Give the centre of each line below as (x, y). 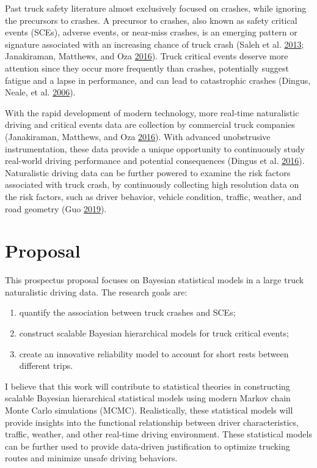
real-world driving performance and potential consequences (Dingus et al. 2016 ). (155, 161)
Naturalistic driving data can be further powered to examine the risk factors (148, 172)
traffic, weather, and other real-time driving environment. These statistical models (158, 434)
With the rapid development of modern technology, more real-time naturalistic (152, 112)
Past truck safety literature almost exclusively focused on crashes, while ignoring (156, 8)
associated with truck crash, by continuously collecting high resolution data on (152, 184)
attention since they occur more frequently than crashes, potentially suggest (147, 68)
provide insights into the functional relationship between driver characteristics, (152, 422)
